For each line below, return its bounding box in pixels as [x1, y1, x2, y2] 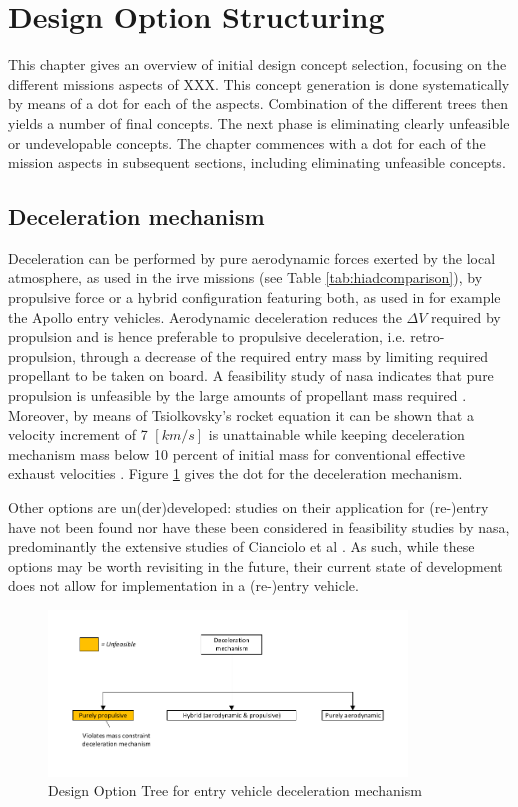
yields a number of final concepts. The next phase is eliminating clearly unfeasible [8, 112, 510, 133]
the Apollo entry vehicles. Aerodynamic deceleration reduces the [8, 306, 402, 327]
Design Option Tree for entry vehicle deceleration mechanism [48, 780, 422, 801]
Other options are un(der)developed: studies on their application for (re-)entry [8, 497, 489, 518]
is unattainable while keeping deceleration [208, 424, 465, 445]
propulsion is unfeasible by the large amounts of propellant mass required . [8, 385, 467, 406]
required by [431, 306, 501, 327]
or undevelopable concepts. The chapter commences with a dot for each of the [8, 132, 486, 153]
